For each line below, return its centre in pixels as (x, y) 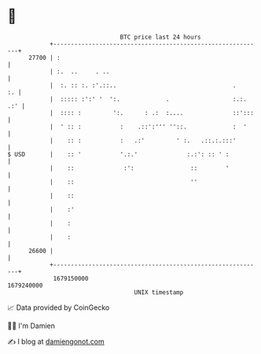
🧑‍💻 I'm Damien (31, 326)
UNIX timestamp (159, 292)
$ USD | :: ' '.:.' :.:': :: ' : (118, 154)
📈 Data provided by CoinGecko (59, 307)
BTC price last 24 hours (160, 37)
